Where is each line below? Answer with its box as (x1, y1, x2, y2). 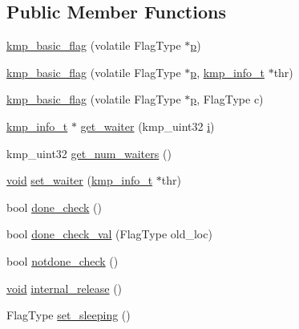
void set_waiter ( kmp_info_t (6, 172, 153, 189)
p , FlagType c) (190, 91, 264, 108)
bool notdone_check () (6, 252, 119, 269)
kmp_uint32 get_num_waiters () (6, 144, 172, 161)
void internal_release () (6, 279, 123, 296)
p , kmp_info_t (190, 63, 265, 80)
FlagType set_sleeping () (6, 307, 131, 323)
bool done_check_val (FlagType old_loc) (6, 225, 212, 242)
